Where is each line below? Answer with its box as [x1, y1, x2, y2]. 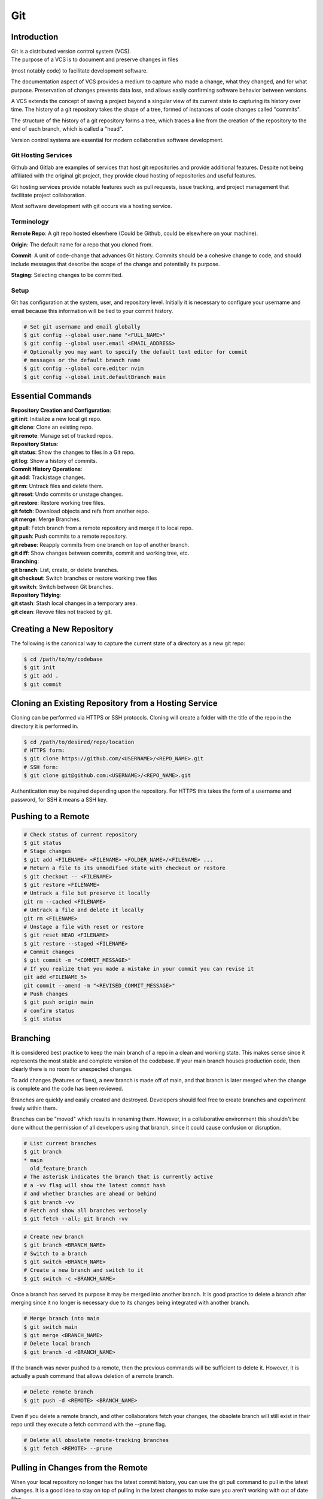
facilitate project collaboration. [11, 191, 86, 198]
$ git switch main [23, 1323, 78, 1331]
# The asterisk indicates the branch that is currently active [23, 1173, 214, 1181]
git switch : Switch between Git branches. [11, 583, 114, 590]
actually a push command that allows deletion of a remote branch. [11, 1372, 174, 1380]
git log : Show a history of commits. [11, 457, 97, 464]
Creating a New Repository [11, 624, 114, 634]
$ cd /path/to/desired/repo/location [23, 738, 135, 745]
